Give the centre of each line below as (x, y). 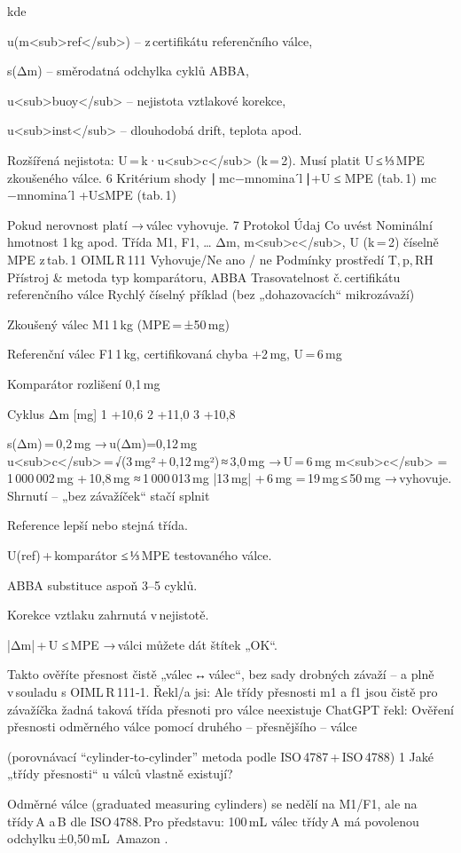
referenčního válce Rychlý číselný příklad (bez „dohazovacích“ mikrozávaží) (211, 294)
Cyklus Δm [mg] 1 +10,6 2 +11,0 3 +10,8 (121, 413)
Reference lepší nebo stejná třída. (98, 525)
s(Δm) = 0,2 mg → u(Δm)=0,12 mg (102, 443)
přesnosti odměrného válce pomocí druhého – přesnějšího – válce (182, 727)
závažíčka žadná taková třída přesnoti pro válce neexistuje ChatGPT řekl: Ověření (230, 709)
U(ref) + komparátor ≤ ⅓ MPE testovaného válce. (140, 555)
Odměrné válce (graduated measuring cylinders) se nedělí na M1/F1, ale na (212, 803)
